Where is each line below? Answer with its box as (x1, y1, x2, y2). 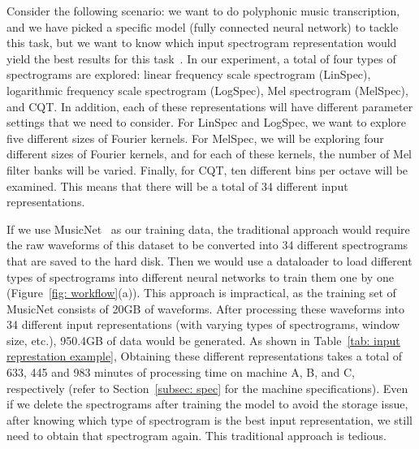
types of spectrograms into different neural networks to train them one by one (6, 268, 394, 285)
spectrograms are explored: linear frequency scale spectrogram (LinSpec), (6, 66, 371, 83)
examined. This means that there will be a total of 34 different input (6, 177, 348, 194)
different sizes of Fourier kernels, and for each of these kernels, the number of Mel (6, 145, 412, 162)
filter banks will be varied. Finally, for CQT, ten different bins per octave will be (6, 161, 408, 178)
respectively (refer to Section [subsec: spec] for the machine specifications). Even (6, 379, 408, 396)
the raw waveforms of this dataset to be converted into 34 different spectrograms (6, 236, 408, 253)
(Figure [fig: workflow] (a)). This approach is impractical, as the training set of (6, 284, 396, 301)
